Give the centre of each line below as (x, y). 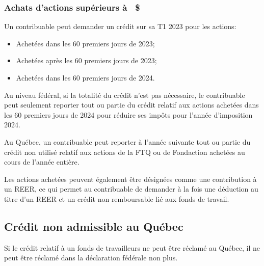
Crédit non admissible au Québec (94, 226)
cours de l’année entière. (42, 162)
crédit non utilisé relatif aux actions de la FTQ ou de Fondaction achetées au (125, 152)
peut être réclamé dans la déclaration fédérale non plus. (91, 258)
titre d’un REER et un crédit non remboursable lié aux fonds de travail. (117, 198)
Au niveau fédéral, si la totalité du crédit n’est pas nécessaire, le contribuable (125, 95)
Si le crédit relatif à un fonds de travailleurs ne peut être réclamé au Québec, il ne (132, 247)
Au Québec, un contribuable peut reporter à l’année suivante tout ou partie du (127, 141)
